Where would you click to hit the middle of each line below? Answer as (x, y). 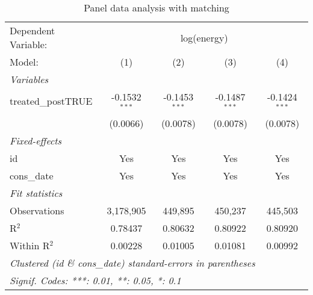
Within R (30, 245)
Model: (24, 62)
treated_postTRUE (51, 101)
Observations (37, 210)
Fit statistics (36, 193)
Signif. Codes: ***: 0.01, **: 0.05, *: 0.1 (95, 280)
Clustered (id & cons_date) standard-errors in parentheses (132, 262)
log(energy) (204, 37)
